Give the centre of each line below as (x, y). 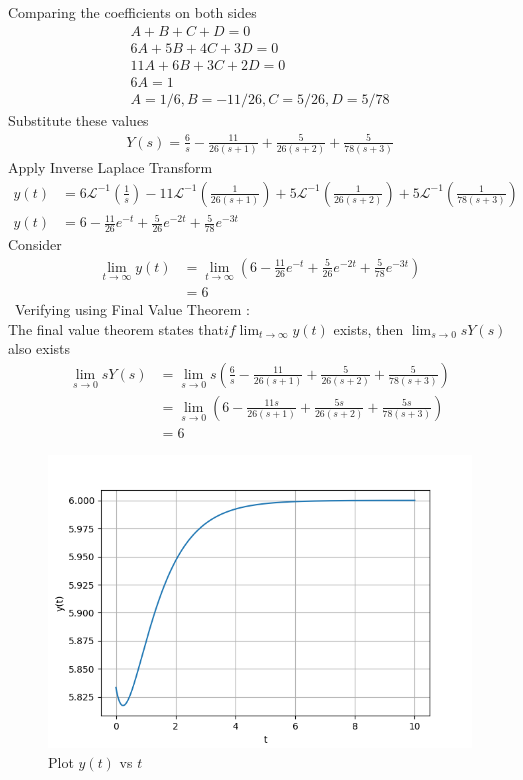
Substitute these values (78, 119)
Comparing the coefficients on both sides (132, 12)
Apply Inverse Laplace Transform (110, 167)
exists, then (368, 328)
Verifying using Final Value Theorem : (132, 309)
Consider (35, 244)
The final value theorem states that (116, 328)
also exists (39, 348)
